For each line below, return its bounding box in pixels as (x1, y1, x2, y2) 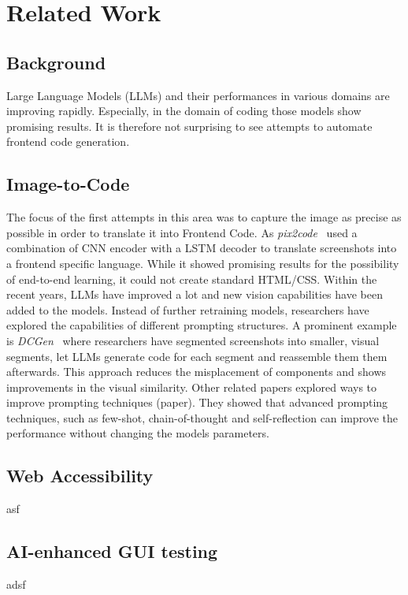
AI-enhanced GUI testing (6, 539, 218, 563)
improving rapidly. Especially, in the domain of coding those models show (6, 102, 362, 119)
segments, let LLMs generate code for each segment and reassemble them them (6, 348, 388, 364)
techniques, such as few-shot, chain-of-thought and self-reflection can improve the (6, 409, 399, 426)
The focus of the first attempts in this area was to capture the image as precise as (6, 209, 402, 225)
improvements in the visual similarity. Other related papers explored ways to (6, 378, 377, 395)
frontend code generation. (6, 133, 130, 150)
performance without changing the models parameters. (6, 425, 269, 441)
